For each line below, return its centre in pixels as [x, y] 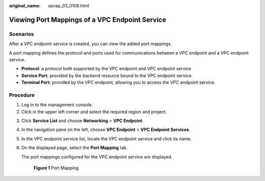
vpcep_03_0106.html [68, 6]
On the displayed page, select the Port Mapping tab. [75, 148]
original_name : [25, 6]
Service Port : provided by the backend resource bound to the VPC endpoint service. [107, 76]
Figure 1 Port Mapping [56, 168]
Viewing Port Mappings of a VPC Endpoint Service [88, 20]
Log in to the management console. [57, 105]
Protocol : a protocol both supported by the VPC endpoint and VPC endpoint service [106, 69]
